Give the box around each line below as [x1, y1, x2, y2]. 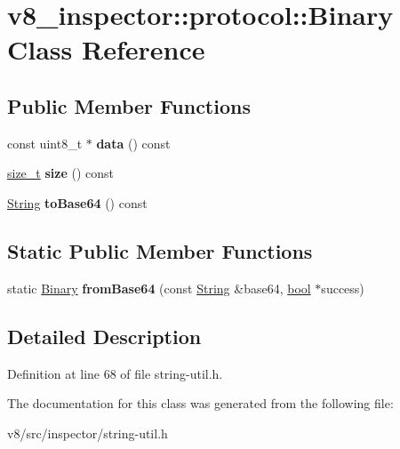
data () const [96, 133, 171, 152]
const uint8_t [7, 133, 83, 152]
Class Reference [7, 31, 205, 68]
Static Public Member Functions [7, 237, 313, 264]
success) [321, 278, 364, 297]
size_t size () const [7, 164, 115, 182]
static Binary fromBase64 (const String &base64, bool [7, 278, 311, 297]
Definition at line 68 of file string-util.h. [7, 364, 223, 382]
